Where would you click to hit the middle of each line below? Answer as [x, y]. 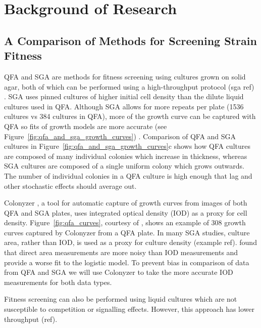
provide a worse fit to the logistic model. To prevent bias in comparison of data [127, 262]
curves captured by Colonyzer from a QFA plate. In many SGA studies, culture [127, 232]
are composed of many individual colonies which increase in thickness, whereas [126, 156]
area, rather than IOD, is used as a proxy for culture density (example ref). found [130, 242]
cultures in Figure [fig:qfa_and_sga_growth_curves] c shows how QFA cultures [127, 146]
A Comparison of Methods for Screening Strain [130, 40]
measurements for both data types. [58, 282]
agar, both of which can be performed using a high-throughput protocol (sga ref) [129, 86]
